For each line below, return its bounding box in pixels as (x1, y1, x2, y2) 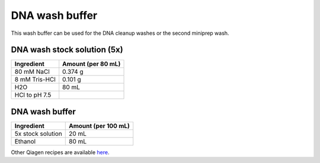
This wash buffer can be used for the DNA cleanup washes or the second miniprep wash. (11, 30, 229, 37)
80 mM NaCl (14, 68, 50, 76)
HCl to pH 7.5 (14, 91, 52, 99)
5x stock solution (14, 129, 62, 138)
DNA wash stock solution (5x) (11, 45, 124, 55)
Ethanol (14, 137, 36, 145)
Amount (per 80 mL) (62, 60, 121, 68)
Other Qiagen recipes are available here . (11, 148, 110, 156)
